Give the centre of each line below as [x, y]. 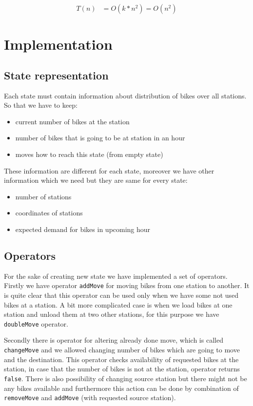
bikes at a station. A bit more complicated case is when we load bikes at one [118, 304]
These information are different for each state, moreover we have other [109, 170]
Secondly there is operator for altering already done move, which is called [114, 340]
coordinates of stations [49, 213]
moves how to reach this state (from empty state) [89, 154]
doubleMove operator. [36, 323]
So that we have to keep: [41, 105]
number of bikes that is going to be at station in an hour [100, 138]
